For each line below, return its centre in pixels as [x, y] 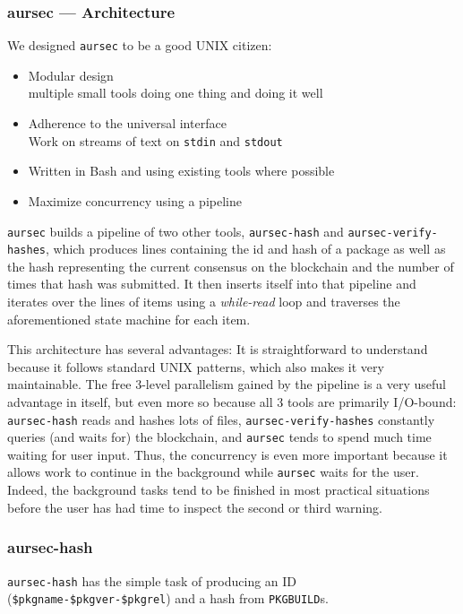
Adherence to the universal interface [127, 123]
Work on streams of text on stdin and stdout [155, 140]
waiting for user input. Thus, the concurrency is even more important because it [227, 454]
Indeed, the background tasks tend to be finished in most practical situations [219, 490]
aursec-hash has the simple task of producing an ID [152, 580]
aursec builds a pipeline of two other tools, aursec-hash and [176, 231]
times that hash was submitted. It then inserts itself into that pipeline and [212, 284]
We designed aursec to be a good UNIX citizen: [140, 45]
